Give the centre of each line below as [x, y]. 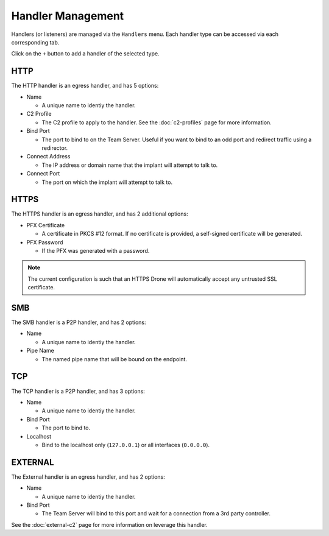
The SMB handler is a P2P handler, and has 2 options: [79, 322]
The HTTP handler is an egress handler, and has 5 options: [85, 86]
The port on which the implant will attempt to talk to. [107, 182]
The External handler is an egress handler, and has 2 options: [88, 477]
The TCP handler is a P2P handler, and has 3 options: [78, 391]
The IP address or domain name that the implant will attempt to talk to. [130, 165]
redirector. [55, 148]
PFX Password [45, 242]
